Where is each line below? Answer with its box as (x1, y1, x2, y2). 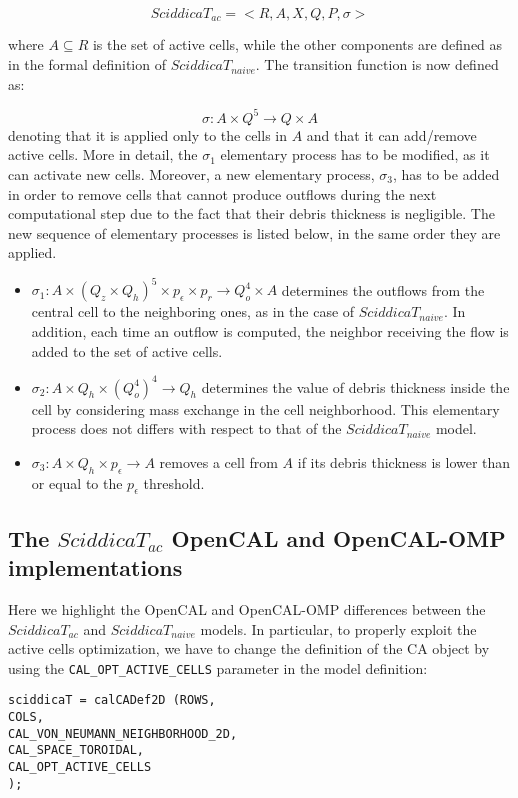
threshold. (143, 472, 205, 493)
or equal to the (31, 472, 123, 493)
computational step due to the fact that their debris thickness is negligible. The (8, 203, 495, 224)
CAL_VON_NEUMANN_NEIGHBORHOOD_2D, (8, 726, 238, 741)
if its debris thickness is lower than (297, 451, 511, 472)
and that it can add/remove (306, 124, 477, 145)
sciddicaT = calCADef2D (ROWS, (8, 693, 216, 708)
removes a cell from (159, 451, 278, 472)
